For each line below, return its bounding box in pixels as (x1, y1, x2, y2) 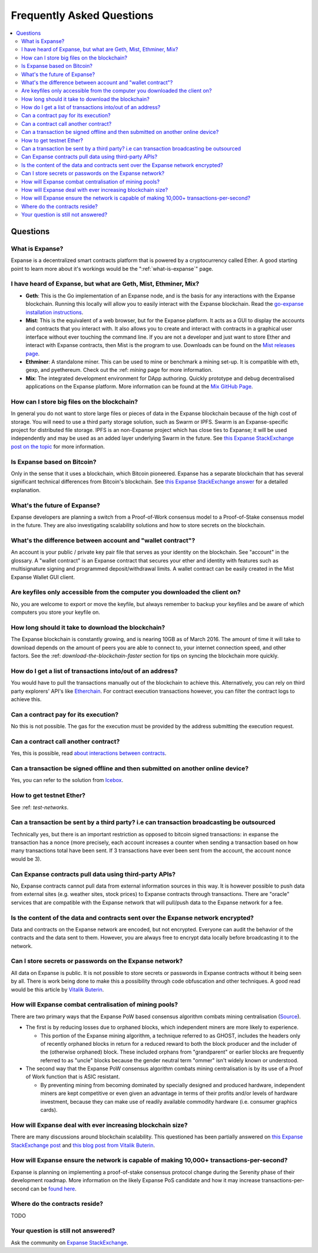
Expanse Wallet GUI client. (11, 573, 75, 581)
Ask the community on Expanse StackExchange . (11, 1239, 129, 1246)
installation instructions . (25, 309, 84, 316)
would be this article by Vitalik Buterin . (11, 986, 104, 993)
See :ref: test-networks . (11, 803, 69, 811)
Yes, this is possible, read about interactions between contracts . (11, 750, 167, 757)
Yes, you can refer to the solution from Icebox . (11, 777, 124, 784)
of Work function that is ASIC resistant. (25, 1073, 120, 1080)
